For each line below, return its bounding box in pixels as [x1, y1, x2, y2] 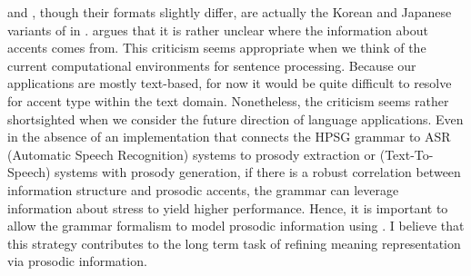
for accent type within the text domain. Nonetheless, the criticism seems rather [7, 91, 449, 110]
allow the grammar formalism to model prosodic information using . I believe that [7, 216, 465, 235]
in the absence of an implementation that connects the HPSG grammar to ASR [7, 127, 451, 146]
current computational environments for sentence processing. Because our [7, 55, 416, 74]
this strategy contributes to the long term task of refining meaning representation [7, 233, 461, 252]
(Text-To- [379, 144, 434, 163]
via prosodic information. [7, 251, 147, 271]
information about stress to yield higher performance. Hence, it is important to [7, 198, 448, 217]
